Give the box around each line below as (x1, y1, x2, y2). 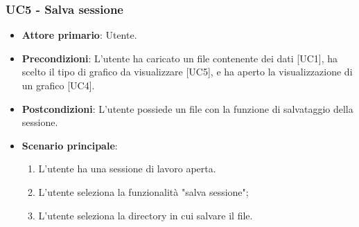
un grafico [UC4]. (21, 78, 95, 92)
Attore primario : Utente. (21, 28, 137, 42)
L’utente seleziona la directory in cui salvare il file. (38, 208, 253, 222)
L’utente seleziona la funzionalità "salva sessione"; (38, 184, 249, 199)
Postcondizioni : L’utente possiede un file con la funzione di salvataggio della (21, 101, 353, 116)
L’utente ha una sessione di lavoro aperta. (38, 161, 216, 176)
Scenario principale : (21, 138, 118, 152)
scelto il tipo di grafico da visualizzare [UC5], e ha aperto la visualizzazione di (21, 64, 353, 79)
